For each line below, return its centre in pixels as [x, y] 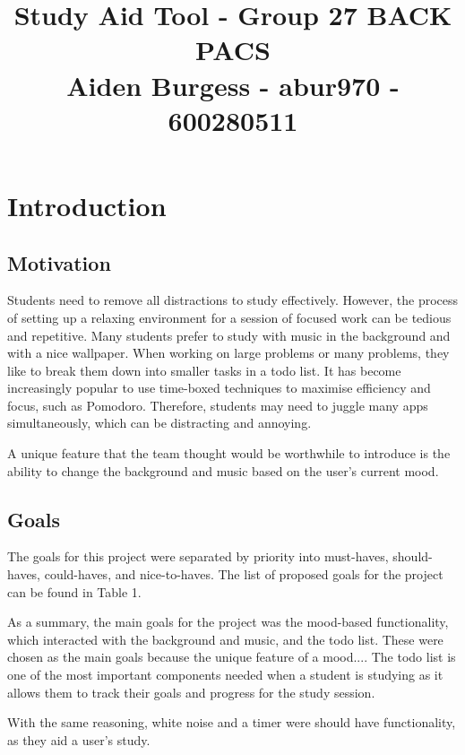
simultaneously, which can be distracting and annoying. [159, 423]
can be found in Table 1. [74, 591]
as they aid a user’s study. [79, 739]
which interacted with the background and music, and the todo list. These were [225, 639]
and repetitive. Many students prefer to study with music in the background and [229, 335]
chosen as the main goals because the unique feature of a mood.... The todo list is [232, 657]
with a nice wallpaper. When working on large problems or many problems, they [228, 353]
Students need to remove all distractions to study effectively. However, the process [233, 300]
